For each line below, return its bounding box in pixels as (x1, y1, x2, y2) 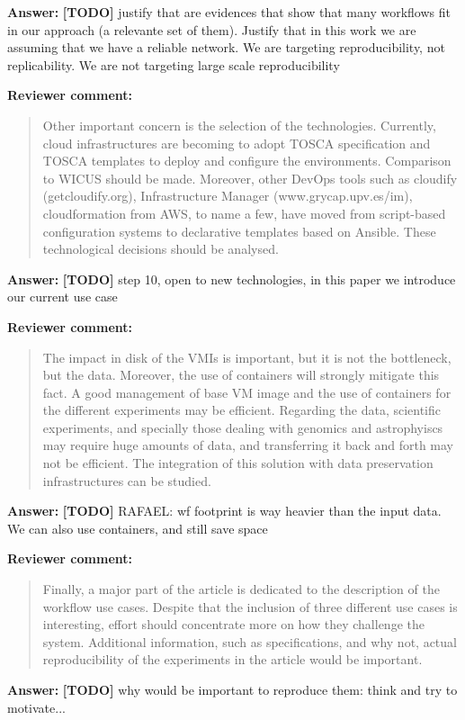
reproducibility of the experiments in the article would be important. (42, 650, 423, 669)
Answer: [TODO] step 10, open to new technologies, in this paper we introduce (7, 269, 456, 288)
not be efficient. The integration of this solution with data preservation (42, 454, 434, 472)
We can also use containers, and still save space (7, 518, 268, 537)
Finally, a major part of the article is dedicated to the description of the (42, 580, 440, 598)
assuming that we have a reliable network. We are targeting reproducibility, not (7, 38, 445, 57)
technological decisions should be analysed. (42, 239, 279, 258)
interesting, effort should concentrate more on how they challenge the (42, 615, 425, 634)
